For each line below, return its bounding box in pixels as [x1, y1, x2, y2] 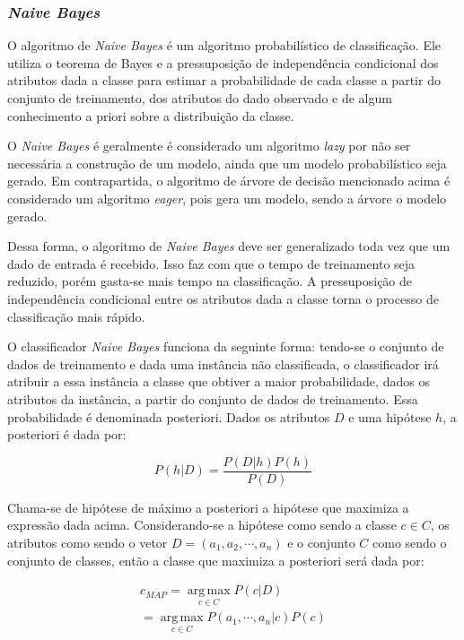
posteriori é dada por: [7, 425, 127, 444]
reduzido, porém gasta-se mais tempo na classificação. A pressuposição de [7, 272, 413, 290]
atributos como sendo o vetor [7, 532, 168, 551]
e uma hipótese [348, 407, 432, 426]
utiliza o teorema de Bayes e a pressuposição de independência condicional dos [7, 53, 439, 72]
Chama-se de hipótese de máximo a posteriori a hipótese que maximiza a [7, 497, 409, 516]
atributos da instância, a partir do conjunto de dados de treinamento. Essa [7, 389, 418, 408]
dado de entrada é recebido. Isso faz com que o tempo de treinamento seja [7, 254, 416, 272]
